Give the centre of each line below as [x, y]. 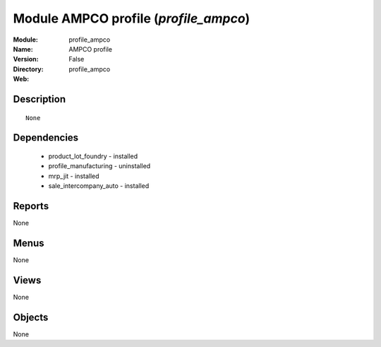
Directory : [28, 69]
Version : [26, 59]
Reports [31, 206]
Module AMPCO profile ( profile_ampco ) [132, 18]
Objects [31, 317]
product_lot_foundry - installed [93, 156]
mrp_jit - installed [74, 176]
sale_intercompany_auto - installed [99, 186]
